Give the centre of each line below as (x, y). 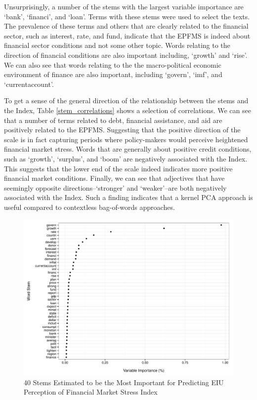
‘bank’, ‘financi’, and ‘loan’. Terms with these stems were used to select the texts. (127, 16)
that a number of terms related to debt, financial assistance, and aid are (113, 120)
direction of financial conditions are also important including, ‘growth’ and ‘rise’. (126, 55)
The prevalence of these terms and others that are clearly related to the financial (126, 26)
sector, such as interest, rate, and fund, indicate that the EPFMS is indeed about (127, 35)
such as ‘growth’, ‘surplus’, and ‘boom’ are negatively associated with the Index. (126, 158)
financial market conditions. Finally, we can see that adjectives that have (114, 178)
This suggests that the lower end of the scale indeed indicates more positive (118, 168)
